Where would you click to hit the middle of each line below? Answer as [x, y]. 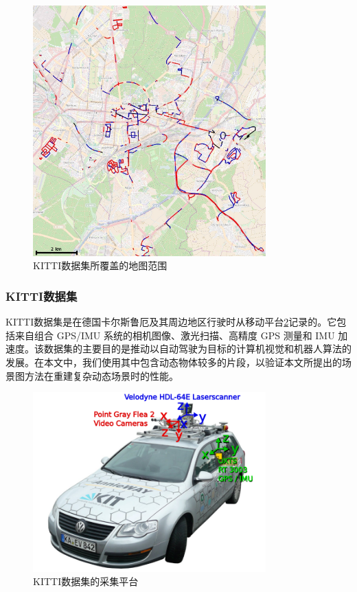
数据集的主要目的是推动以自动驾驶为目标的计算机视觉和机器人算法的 [197, 349]
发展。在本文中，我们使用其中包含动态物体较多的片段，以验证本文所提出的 [174, 362]
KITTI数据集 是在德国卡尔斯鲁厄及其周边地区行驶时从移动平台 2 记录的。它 [171, 322]
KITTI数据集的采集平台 [86, 581]
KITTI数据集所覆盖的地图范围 [100, 265]
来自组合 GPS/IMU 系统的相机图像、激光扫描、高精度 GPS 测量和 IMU [175, 335]
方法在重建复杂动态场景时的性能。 [101, 375]
